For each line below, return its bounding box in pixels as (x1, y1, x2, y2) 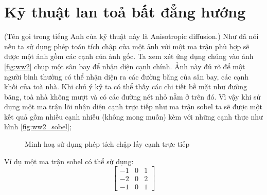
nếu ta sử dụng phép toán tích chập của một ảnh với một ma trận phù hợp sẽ (4, 41, 250, 51)
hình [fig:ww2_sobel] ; (4, 121, 72, 132)
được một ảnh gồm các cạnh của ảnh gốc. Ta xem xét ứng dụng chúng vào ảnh (4, 51, 254, 62)
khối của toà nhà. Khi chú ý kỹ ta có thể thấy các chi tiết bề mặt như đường (4, 81, 247, 92)
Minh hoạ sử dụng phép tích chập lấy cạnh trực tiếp (25, 139, 190, 149)
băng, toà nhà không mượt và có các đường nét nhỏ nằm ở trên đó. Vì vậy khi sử (4, 91, 261, 102)
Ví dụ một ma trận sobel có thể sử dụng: (4, 155, 134, 166)
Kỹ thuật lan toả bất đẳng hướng (4, 1, 246, 22)
